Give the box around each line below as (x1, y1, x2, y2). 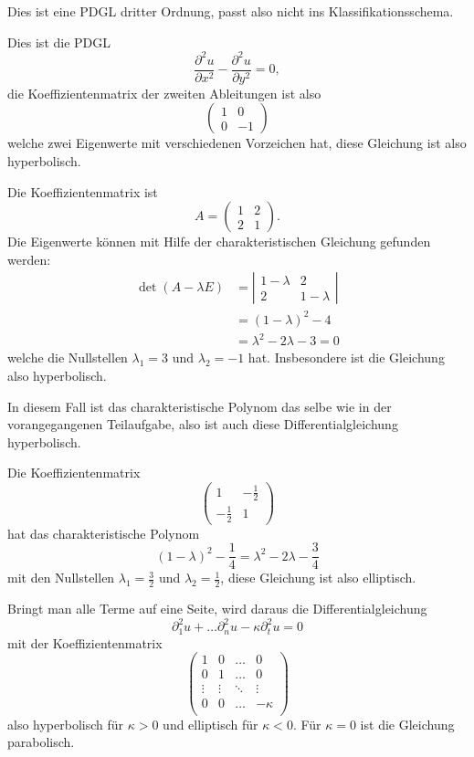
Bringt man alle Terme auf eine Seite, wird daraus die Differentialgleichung (7, 599, 427, 618)
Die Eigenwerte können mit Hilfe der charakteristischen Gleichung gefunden (7, 232, 431, 251)
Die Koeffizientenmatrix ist (7, 182, 158, 201)
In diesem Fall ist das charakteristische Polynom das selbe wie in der (7, 396, 392, 415)
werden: (7, 249, 51, 268)
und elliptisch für (163, 714, 258, 733)
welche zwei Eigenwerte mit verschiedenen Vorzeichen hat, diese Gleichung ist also (7, 133, 467, 152)
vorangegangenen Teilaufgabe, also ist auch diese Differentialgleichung (7, 415, 398, 434)
